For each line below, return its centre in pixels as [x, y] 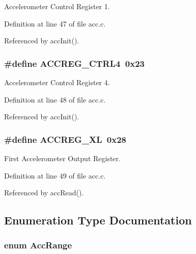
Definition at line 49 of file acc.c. [55, 175]
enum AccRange [38, 245]
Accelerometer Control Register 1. [57, 6]
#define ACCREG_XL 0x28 [65, 139]
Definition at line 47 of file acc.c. [55, 23]
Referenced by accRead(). [44, 193]
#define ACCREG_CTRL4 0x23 [74, 63]
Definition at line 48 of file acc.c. [55, 99]
